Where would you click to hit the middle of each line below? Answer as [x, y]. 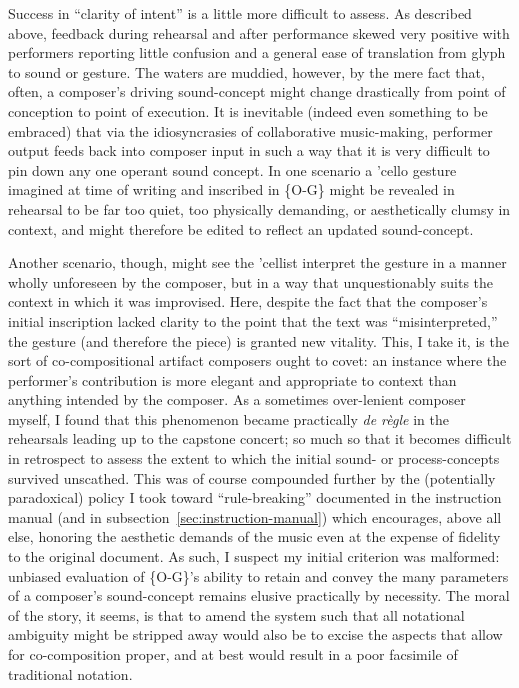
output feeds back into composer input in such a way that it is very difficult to [249, 150]
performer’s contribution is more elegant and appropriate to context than [232, 379]
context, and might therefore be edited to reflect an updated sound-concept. [241, 228]
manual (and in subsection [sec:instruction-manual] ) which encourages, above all [255, 516]
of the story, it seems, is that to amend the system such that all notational [236, 614]
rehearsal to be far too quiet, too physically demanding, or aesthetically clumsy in [259, 208]
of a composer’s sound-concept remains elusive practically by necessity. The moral [259, 595]
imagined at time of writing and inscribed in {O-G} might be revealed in [231, 189]
